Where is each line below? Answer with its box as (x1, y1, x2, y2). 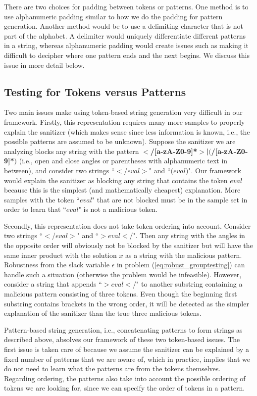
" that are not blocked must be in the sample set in (92, 194, 248, 204)
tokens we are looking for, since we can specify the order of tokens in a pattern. (4, 383, 245, 393)
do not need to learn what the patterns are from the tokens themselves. (4, 363, 221, 374)
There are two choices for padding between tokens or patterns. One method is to (4, 1, 249, 11)
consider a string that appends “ (4, 279, 102, 289)
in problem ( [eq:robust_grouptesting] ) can (116, 259, 245, 270)
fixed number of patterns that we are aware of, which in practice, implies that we (4, 353, 250, 364)
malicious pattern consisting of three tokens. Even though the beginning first (4, 289, 237, 299)
